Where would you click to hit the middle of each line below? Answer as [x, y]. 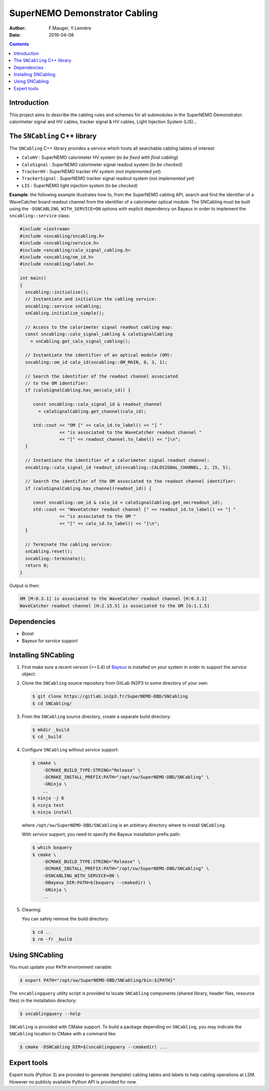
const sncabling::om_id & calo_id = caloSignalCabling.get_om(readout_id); [128, 502]
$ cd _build [47, 737]
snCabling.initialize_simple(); [65, 313]
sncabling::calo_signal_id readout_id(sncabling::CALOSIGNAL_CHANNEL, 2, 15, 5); [128, 467]
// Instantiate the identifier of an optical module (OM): [99, 355]
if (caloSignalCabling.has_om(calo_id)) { [78, 390]
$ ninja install [52, 812]
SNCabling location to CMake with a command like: [63, 1033]
